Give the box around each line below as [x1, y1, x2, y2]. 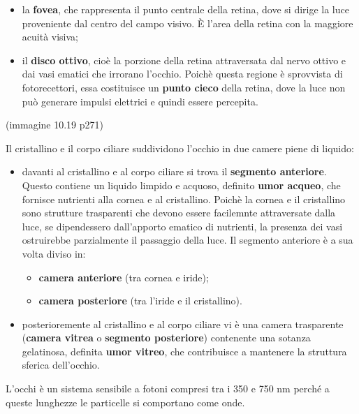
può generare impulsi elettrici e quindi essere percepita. [22, 94, 258, 108]
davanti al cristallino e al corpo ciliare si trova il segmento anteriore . [22, 164, 327, 179]
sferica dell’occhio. [22, 357, 100, 372]
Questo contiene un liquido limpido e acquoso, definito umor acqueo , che [22, 177, 341, 192]
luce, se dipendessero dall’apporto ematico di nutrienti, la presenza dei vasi [22, 219, 343, 233]
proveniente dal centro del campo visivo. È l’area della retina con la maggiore [22, 15, 353, 30]
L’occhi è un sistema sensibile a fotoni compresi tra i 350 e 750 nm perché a [6, 381, 330, 396]
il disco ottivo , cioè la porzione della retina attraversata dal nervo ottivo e [22, 52, 346, 67]
